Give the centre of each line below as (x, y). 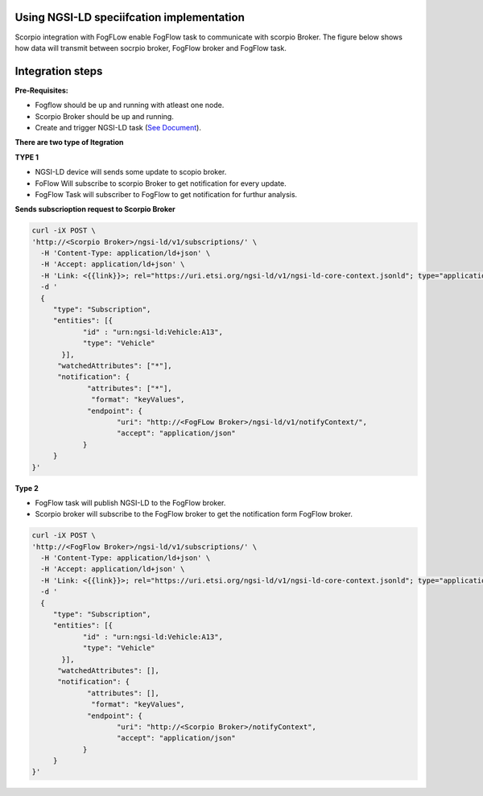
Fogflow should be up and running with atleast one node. (130, 105)
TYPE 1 (27, 157)
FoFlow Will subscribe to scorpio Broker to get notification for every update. (161, 183)
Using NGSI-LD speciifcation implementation (130, 17)
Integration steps (59, 71)
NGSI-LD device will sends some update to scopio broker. (131, 172)
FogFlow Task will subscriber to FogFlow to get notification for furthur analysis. (166, 194)
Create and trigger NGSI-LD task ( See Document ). (118, 127)
